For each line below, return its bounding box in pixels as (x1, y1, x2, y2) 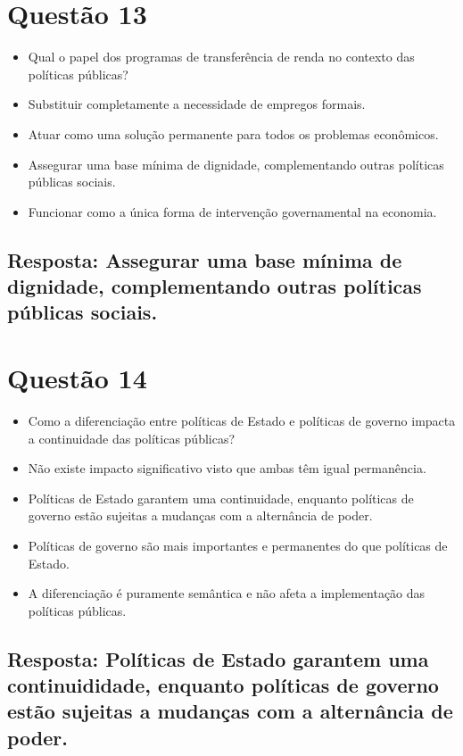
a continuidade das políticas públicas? (28, 428, 236, 447)
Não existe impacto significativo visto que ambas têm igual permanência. (28, 459, 426, 478)
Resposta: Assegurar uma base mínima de (7, 245, 402, 273)
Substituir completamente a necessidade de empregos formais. (28, 95, 366, 113)
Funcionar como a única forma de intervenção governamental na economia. (28, 202, 437, 220)
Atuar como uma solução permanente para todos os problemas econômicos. (28, 124, 439, 143)
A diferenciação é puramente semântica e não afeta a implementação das (28, 584, 426, 602)
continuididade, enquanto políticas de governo (7, 671, 439, 699)
